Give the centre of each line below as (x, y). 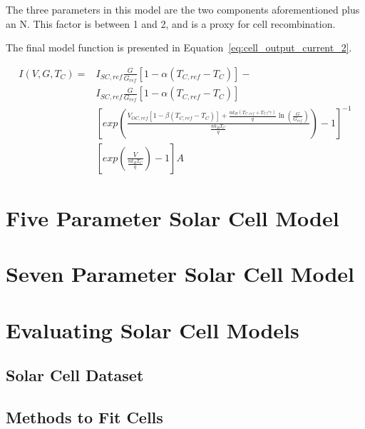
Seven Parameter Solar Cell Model (180, 274)
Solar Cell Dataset (75, 375)
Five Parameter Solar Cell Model (173, 218)
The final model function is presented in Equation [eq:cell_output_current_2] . (179, 47)
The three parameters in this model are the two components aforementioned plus (183, 9)
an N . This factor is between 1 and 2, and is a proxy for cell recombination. (171, 23)
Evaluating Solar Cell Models (153, 329)
